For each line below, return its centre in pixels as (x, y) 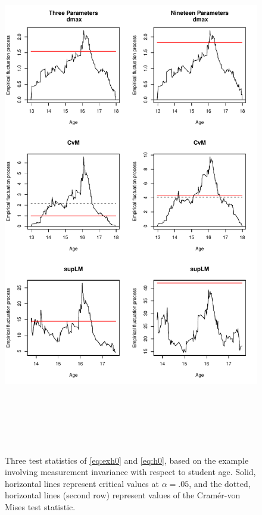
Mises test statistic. (40, 506)
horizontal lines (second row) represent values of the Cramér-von (123, 495)
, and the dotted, (220, 483)
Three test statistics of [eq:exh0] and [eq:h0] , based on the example (127, 460)
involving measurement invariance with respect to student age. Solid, (130, 472)
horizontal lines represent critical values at (82, 483)
